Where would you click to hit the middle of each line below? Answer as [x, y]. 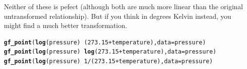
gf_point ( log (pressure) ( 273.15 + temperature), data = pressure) [105, 42]
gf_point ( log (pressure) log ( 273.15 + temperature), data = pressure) [110, 52]
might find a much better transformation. [66, 25]
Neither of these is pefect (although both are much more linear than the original [123, 6]
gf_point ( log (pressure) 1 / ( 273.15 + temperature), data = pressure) [108, 62]
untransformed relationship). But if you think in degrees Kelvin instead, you [118, 16]
